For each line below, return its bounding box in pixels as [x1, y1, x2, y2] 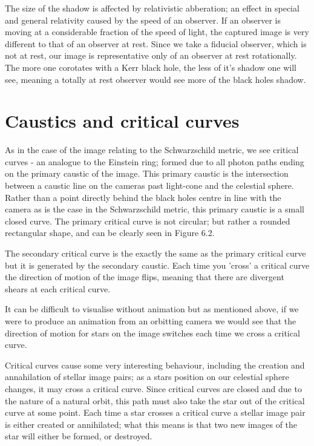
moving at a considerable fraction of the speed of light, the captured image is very [5, 25, 309, 38]
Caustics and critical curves [5, 108, 240, 133]
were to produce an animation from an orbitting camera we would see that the [5, 315, 296, 327]
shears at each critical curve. [5, 282, 111, 295]
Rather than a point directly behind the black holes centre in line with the [5, 191, 281, 203]
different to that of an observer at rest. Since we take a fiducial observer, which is [5, 37, 307, 50]
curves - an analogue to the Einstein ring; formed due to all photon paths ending [5, 155, 304, 168]
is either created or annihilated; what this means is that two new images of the [5, 418, 298, 430]
